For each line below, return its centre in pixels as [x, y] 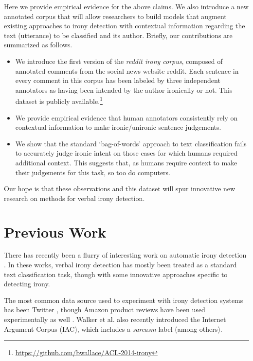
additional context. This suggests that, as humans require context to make [126, 162]
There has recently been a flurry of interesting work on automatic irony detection [125, 255]
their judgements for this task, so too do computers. [93, 172]
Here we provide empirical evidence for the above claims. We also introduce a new [126, 6]
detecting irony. [27, 284]
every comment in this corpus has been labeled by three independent [118, 80]
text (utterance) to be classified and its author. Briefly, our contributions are [118, 35]
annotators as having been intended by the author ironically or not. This [124, 90]
